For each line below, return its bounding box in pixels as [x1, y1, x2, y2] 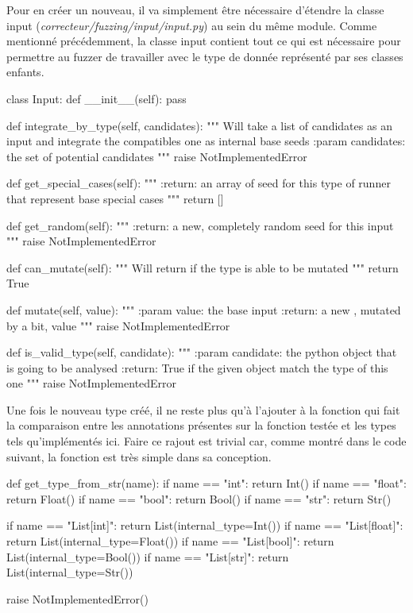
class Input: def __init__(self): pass [6, 90, 187, 106]
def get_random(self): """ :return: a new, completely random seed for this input [6, 217, 394, 233]
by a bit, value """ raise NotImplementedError [6, 317, 230, 333]
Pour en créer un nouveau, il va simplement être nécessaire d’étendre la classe [6, 2, 384, 17]
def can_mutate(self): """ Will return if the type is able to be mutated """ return [6, 259, 399, 276]
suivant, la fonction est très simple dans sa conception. [6, 448, 272, 465]
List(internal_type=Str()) [6, 564, 133, 580]
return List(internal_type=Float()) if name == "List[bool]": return [6, 533, 334, 549]
